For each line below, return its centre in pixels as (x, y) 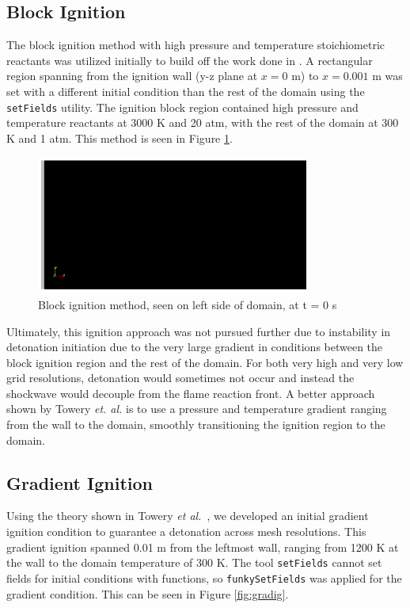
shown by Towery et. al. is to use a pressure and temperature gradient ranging (197, 409)
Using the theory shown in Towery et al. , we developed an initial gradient (188, 516)
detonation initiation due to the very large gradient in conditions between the (195, 347)
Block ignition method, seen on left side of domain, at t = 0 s (188, 304)
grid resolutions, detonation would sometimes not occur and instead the (180, 378)
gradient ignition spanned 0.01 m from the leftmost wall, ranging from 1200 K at (203, 547)
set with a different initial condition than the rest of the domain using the (186, 91)
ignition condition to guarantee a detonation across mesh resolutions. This (186, 532)
